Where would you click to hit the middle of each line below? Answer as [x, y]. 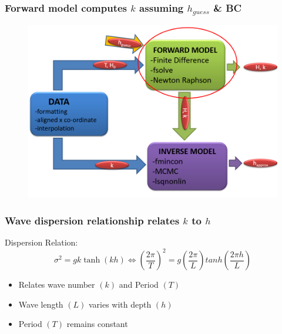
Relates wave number [57, 284]
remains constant [97, 324]
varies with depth [120, 304]
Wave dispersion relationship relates [92, 220]
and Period [139, 284]
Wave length [41, 304]
